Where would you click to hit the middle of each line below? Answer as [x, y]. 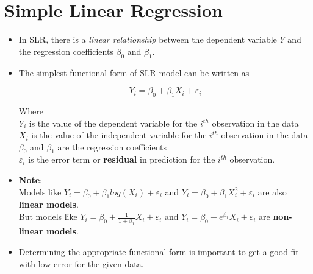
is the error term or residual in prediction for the [122, 159]
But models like [48, 216]
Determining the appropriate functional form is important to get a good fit [159, 251]
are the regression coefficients [112, 146]
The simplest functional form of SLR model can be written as [134, 72]
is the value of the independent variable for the [119, 135]
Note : [30, 180]
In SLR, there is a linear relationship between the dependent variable [148, 39]
